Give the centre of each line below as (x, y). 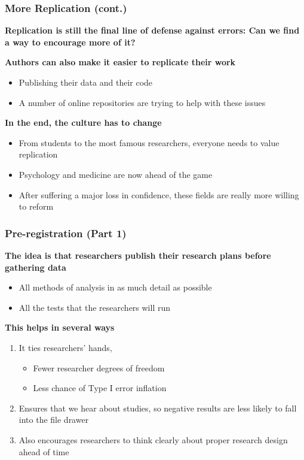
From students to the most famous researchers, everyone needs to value (149, 142)
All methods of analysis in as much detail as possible (115, 287)
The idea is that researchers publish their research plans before (138, 255)
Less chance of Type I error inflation (100, 388)
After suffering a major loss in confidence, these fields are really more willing (159, 194)
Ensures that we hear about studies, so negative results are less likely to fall (158, 408)
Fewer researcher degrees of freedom (99, 367)
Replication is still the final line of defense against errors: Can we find (152, 30)
